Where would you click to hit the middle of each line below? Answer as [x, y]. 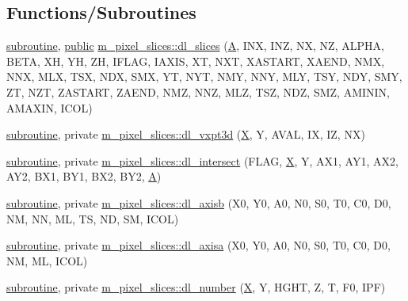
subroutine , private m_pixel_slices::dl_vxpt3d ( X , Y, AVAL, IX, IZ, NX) [186, 134]
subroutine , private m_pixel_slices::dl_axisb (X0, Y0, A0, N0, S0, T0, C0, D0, [199, 202]
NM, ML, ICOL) [47, 260]
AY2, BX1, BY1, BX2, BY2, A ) [84, 176]
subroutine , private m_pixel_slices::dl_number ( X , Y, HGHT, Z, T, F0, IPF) [196, 287]
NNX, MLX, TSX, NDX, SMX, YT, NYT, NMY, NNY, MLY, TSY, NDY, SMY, [204, 76]
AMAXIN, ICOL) [50, 107]
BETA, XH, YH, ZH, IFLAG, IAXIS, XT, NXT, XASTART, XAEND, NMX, [196, 61]
